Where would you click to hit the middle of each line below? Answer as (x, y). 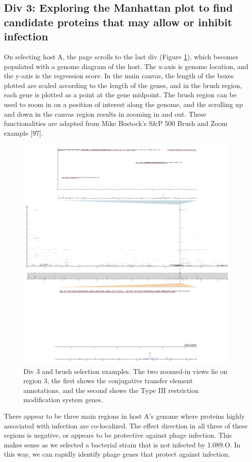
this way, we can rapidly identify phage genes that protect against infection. (117, 454)
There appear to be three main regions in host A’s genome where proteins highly (125, 416)
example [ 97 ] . (24, 133)
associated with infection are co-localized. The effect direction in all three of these (126, 425)
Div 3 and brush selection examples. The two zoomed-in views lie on (126, 371)
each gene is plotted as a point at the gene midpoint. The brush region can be (120, 95)
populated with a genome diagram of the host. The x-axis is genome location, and (126, 66)
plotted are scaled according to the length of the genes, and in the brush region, (123, 85)
